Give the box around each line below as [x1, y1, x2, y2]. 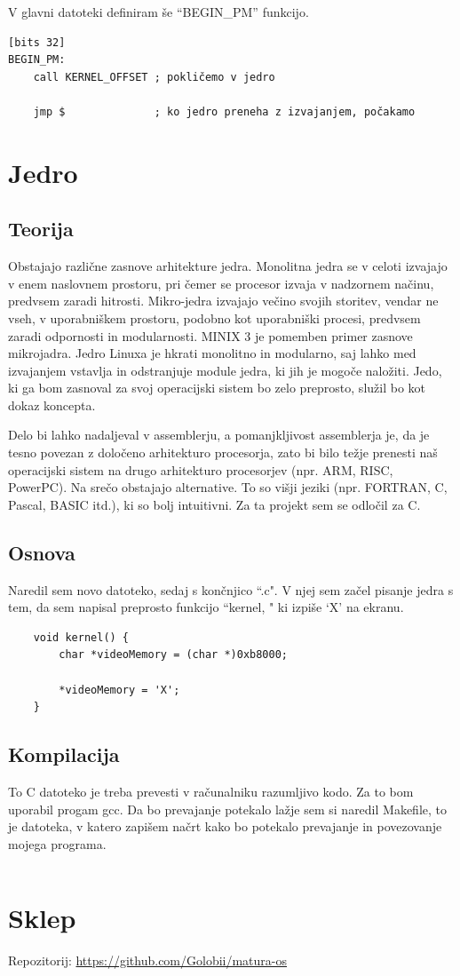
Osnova [8, 538, 75, 566]
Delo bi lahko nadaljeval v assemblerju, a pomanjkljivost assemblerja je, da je [8, 425, 430, 444]
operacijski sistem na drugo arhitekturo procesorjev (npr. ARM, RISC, [8, 460, 393, 479]
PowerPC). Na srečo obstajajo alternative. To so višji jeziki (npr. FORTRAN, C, [8, 478, 448, 496]
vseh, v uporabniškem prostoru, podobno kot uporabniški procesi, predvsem [8, 308, 421, 327]
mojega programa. [8, 834, 107, 853]
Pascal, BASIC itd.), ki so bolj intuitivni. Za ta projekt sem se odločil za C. [8, 495, 421, 513]
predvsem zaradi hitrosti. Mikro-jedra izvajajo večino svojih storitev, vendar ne [8, 291, 439, 310]
